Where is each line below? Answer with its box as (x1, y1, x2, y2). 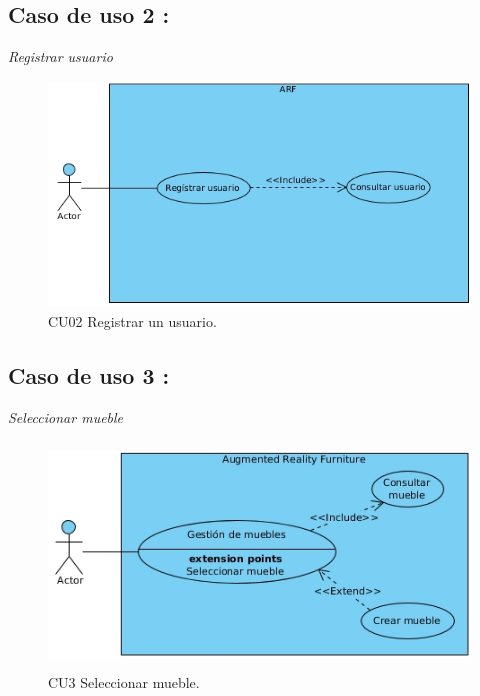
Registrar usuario (8, 46, 113, 67)
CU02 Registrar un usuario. (48, 311, 217, 332)
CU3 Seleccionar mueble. (48, 671, 200, 692)
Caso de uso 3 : (8, 360, 170, 391)
